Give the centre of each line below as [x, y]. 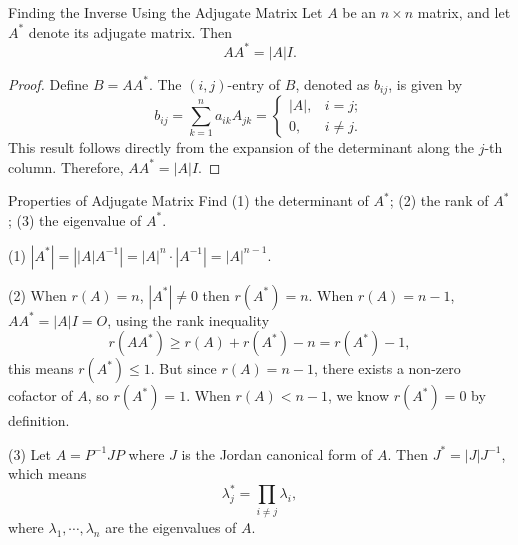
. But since [183, 368]
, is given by [425, 83]
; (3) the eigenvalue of [75, 219]
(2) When [37, 294]
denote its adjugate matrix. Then [130, 31]
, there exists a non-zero [387, 368]
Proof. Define [48, 83]
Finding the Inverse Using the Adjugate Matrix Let [165, 12]
